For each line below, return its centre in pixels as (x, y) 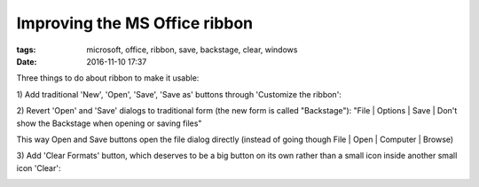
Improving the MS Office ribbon (135, 23)
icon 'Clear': (39, 168)
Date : (27, 61)
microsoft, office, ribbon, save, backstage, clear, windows (192, 50)
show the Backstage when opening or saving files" (109, 123)
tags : (26, 50)
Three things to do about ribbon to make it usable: (108, 78)
